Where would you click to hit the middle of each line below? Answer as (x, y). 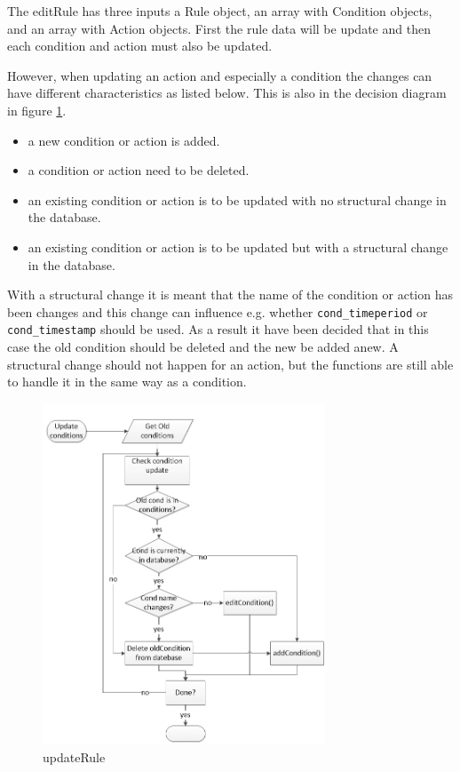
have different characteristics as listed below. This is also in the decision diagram (227, 93)
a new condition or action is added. (124, 140)
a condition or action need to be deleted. (139, 170)
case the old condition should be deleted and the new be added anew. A (203, 347)
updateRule (74, 756)
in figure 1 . (37, 110)
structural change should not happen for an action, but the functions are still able (230, 364)
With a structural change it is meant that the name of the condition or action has (230, 294)
